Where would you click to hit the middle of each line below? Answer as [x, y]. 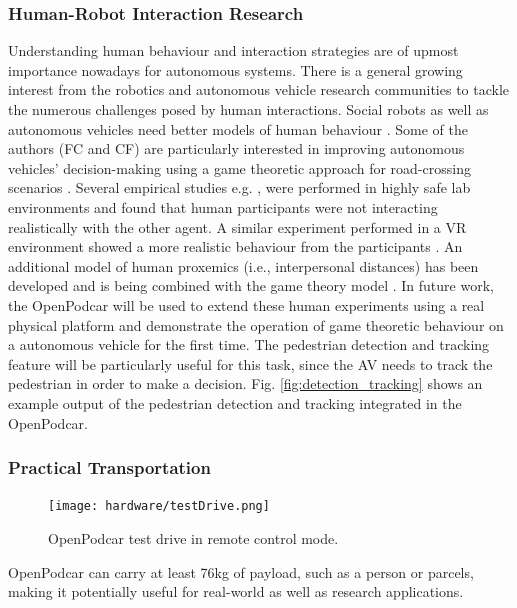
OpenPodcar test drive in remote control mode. [193, 537]
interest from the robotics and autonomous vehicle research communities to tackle [259, 89]
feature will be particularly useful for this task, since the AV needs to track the [250, 363]
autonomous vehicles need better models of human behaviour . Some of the [238, 128]
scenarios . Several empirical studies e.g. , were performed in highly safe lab [239, 187]
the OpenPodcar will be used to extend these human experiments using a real [246, 304]
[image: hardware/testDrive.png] [159, 506]
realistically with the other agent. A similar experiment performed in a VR [237, 226]
